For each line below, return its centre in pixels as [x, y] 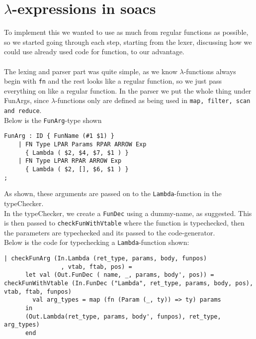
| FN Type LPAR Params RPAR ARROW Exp [82, 144]
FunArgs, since [27, 100]
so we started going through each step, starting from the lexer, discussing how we [128, 42]
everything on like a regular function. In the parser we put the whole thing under [128, 90]
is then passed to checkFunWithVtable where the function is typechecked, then [124, 223]
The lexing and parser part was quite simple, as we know [91, 71]
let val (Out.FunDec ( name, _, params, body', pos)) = [120, 275]
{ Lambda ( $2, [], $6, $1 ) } [77, 169]
